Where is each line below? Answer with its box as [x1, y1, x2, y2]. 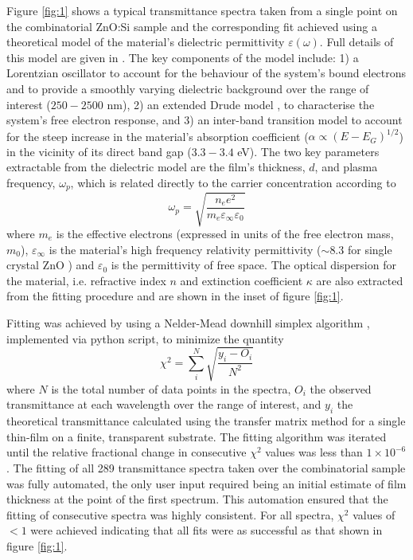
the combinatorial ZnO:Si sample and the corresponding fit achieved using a [6, 18, 377, 34]
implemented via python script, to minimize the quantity [6, 330, 284, 347]
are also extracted [316, 272, 403, 288]
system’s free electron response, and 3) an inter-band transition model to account [6, 112, 403, 128]
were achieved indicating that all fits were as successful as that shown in [30, 522, 383, 538]
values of [353, 506, 395, 523]
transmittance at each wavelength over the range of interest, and [6, 396, 321, 413]
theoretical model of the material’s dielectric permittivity [6, 33, 285, 50]
